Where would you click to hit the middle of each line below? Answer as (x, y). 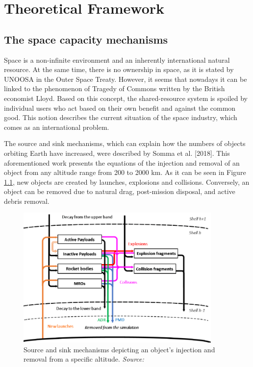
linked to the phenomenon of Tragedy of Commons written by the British (114, 88)
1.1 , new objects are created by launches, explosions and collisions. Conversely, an (127, 182)
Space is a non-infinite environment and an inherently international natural (117, 60)
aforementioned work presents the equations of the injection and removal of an (122, 162)
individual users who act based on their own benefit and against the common (120, 108)
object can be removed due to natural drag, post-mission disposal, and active (120, 191)
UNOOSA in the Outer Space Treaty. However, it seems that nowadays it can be (126, 79)
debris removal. (27, 201)
